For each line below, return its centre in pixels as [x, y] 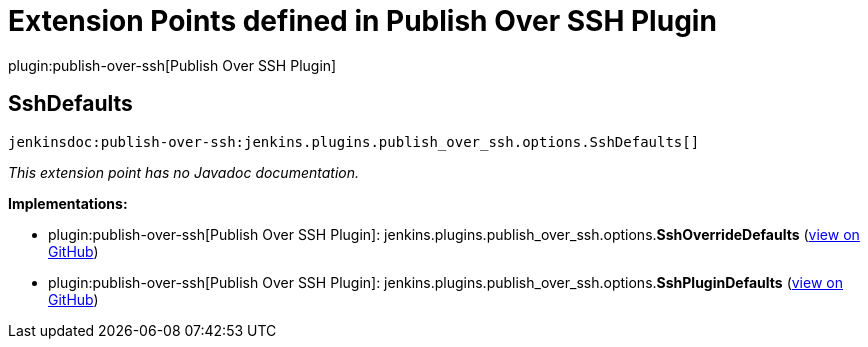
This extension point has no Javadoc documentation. [184, 172]
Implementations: [68, 203]
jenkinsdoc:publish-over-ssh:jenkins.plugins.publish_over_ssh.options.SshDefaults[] [354, 141]
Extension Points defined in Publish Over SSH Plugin [362, 21]
